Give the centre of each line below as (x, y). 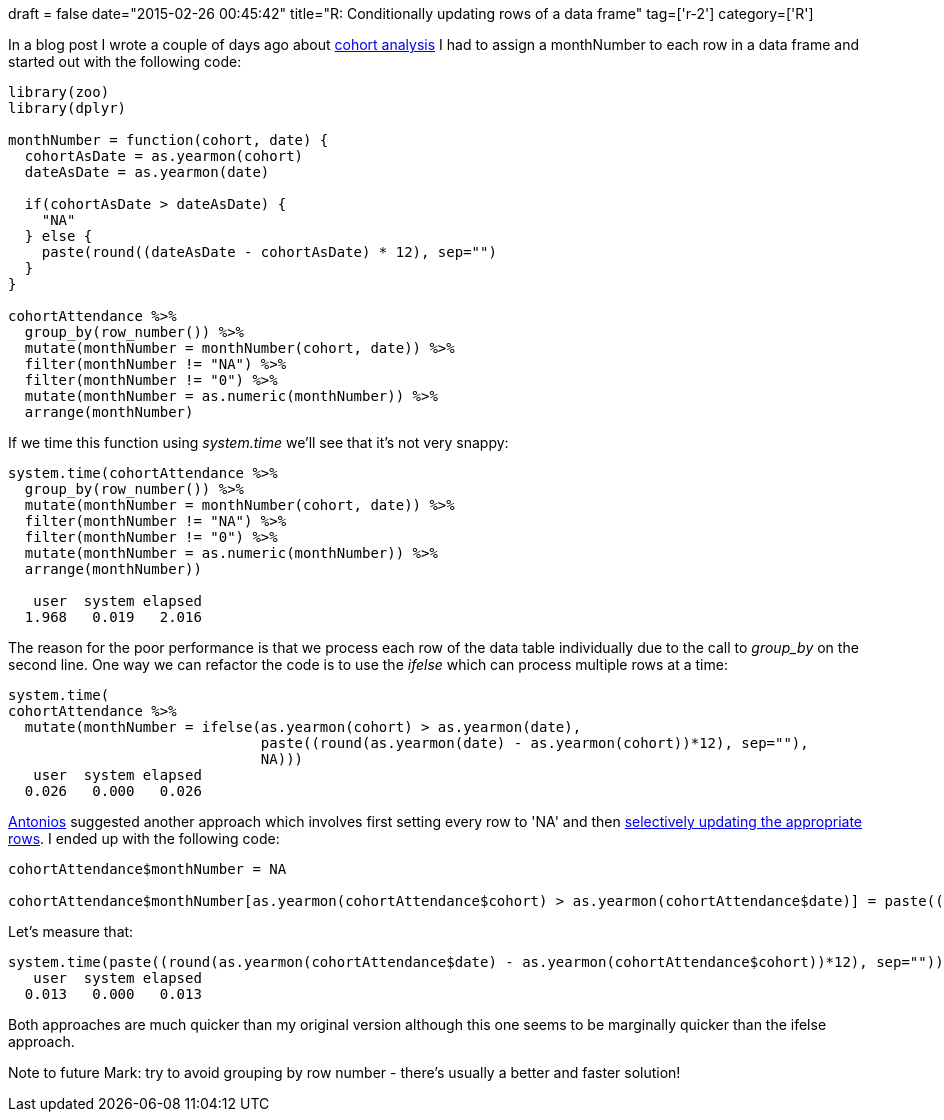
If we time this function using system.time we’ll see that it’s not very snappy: (258, 442)
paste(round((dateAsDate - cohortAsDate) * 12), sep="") (269, 252)
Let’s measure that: (71, 931)
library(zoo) (59, 92)
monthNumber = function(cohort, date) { (168, 140)
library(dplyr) (67, 108)
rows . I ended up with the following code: (144, 838)
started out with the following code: (125, 61)
